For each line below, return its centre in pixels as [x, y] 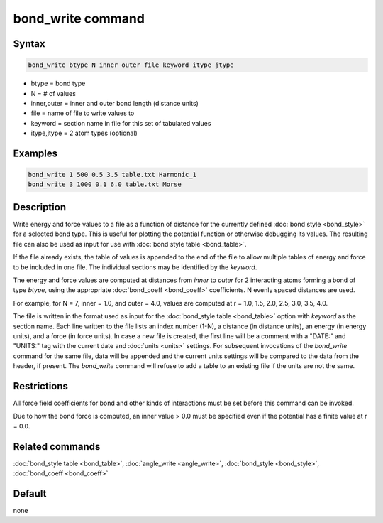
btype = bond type [58, 83]
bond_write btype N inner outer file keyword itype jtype [131, 65]
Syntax [29, 44]
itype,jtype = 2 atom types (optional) [84, 133]
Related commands [57, 447]
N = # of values [53, 93]
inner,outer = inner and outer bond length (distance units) [115, 103]
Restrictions [41, 386]
